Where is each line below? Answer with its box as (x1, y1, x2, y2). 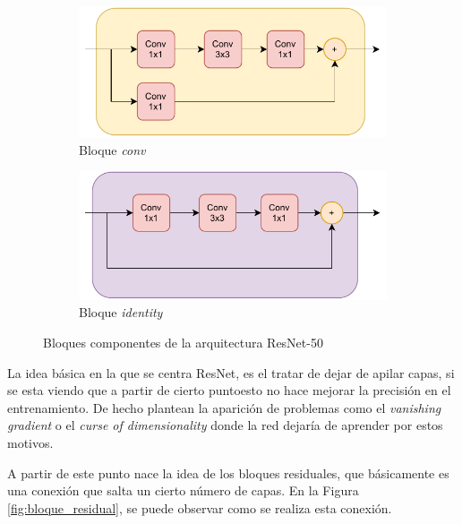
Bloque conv (79, 140, 146, 159)
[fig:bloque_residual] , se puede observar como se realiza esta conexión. (7, 498, 392, 517)
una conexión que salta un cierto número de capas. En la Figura (7, 481, 359, 500)
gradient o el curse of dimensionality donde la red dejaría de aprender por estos (7, 416, 443, 434)
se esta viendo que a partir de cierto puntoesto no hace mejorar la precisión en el (7, 381, 451, 399)
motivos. (7, 434, 54, 452)
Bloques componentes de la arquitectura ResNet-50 (43, 333, 323, 352)
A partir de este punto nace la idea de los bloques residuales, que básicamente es (7, 463, 449, 482)
